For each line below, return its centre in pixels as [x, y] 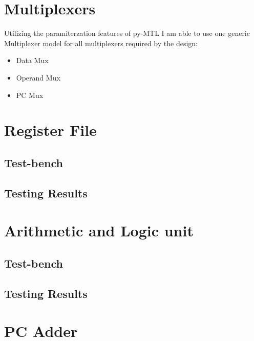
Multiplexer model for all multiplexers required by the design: [101, 43]
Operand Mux [38, 77]
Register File [50, 130]
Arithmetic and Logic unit [99, 230]
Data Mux [32, 60]
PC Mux [30, 95]
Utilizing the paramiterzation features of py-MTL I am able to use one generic [127, 33]
